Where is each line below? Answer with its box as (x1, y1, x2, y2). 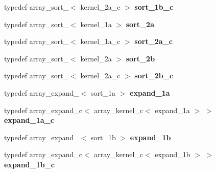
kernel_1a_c (80, 36, 121, 47)
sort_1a (91, 87, 116, 98)
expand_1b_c (4, 159, 55, 169)
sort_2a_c (134, 36, 173, 47)
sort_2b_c (134, 70, 174, 81)
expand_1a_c (4, 115, 54, 125)
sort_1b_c (134, 2, 174, 12)
